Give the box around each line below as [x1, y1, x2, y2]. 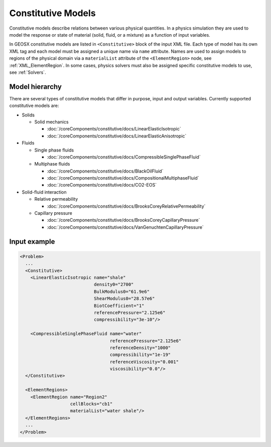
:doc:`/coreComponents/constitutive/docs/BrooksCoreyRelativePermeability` [47, 203, 206, 209]
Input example [9, 237, 55, 246]
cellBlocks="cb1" [70, 401, 113, 407]
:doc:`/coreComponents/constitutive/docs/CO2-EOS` [47, 182, 157, 188]
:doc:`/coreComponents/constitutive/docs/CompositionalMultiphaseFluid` [47, 175, 199, 181]
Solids [22, 112, 35, 118]
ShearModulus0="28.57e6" [93, 296, 155, 302]
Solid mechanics [34, 118, 69, 125]
